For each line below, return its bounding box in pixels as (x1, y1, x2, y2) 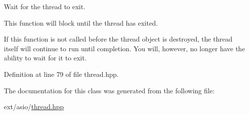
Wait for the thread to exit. (4, 1, 86, 11)
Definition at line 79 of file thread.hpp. (4, 69, 119, 79)
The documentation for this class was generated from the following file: (4, 85, 215, 95)
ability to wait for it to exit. (4, 53, 87, 63)
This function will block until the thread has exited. (4, 17, 158, 28)
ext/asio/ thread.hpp (4, 101, 64, 112)
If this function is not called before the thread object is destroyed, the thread (4, 34, 233, 44)
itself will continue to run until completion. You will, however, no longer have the (4, 43, 245, 53)
